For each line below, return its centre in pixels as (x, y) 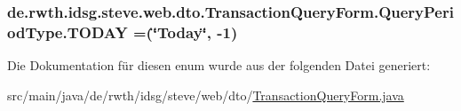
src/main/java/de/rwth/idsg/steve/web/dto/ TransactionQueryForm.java (206, 95)
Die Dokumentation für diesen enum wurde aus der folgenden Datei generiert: (219, 65)
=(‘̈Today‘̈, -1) (185, 32)
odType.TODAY (68, 32)
